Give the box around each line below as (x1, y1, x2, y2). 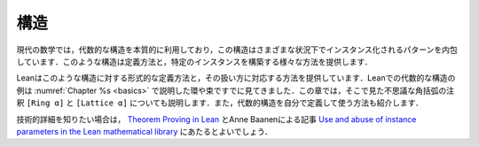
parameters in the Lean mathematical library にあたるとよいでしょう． (16, 126, 272, 136)
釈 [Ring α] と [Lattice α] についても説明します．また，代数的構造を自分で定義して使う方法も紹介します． (16, 97, 423, 108)
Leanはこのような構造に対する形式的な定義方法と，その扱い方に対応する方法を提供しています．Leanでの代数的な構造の (16, 73, 456, 83)
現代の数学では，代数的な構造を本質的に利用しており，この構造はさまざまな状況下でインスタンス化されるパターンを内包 (16, 44, 458, 55)
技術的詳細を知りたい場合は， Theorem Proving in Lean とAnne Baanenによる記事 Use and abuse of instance (16, 113, 417, 124)
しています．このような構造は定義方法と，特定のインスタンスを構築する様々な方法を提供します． (16, 56, 373, 66)
